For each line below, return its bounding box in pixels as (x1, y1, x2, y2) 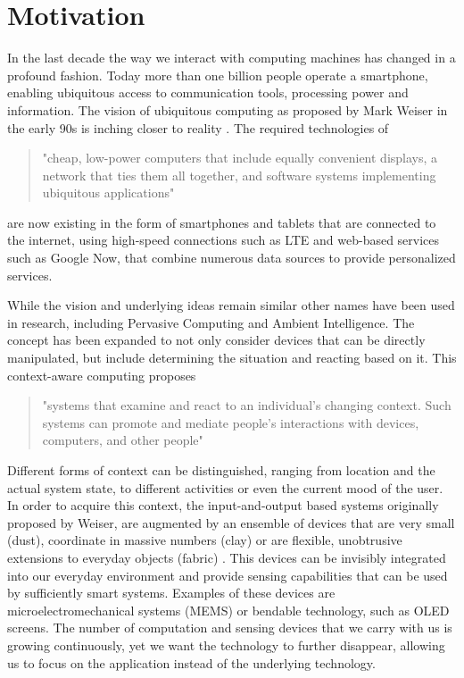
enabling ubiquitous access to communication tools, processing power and (7, 83, 409, 102)
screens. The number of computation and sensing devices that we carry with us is (7, 618, 452, 637)
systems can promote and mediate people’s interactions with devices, (42, 413, 419, 431)
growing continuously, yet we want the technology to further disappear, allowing (7, 635, 445, 654)
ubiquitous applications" (42, 183, 175, 202)
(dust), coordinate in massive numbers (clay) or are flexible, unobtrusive (7, 531, 402, 549)
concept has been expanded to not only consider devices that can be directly (7, 331, 426, 349)
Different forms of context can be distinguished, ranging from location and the (7, 461, 435, 479)
